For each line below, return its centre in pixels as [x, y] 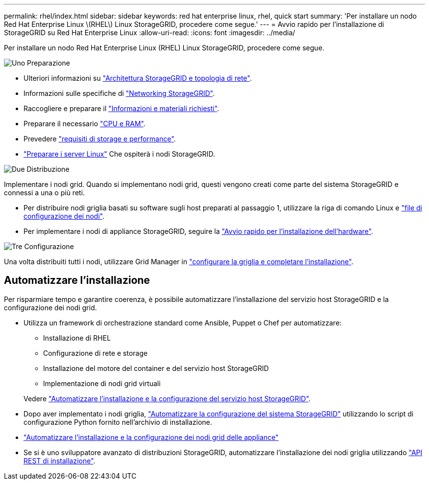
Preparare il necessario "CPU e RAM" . [84, 124]
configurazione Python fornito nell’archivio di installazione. [118, 422]
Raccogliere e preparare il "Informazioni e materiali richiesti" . [121, 108]
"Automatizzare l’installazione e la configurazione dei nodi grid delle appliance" [151, 437]
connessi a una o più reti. [45, 193]
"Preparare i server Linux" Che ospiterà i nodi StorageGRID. [119, 154]
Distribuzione [48, 169]
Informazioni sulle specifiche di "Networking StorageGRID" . [119, 93]
